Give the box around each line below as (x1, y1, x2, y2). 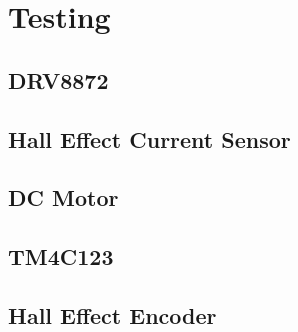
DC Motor (8, 182, 119, 213)
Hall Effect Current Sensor (8, 123, 291, 154)
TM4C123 (8, 241, 114, 272)
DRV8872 (8, 64, 109, 95)
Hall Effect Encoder (8, 299, 217, 330)
